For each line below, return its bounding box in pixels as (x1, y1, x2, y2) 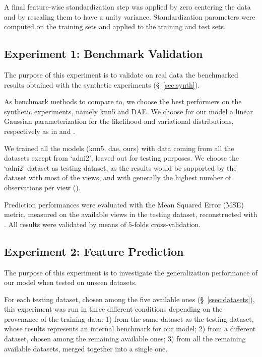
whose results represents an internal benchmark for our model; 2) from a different (4, 323, 256, 334)
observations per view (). (4, 182, 81, 192)
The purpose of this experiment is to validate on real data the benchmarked (4, 69, 238, 80)
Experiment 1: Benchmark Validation (4, 46, 203, 61)
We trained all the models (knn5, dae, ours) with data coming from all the (4, 142, 234, 153)
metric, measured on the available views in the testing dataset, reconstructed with (4, 209, 257, 220)
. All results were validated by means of (4, 219, 126, 229)
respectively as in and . (4, 125, 75, 136)
